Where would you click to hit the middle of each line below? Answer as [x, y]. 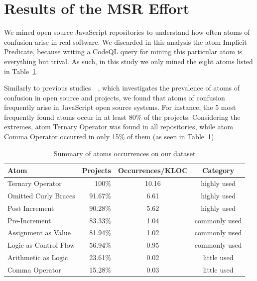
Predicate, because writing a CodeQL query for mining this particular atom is [123, 51]
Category [218, 170]
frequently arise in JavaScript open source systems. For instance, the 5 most [120, 107]
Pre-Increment [29, 220]
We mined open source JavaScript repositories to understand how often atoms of [127, 32]
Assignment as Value [39, 233]
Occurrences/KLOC [153, 170]
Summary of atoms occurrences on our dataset [125, 153]
